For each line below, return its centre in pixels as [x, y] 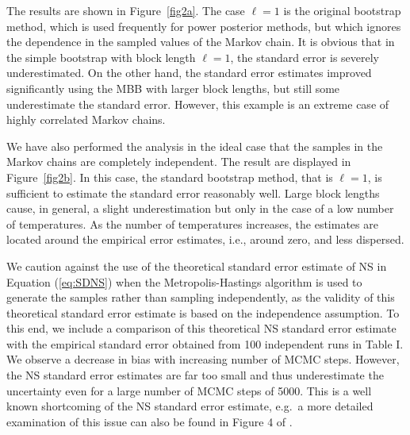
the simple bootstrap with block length [101, 57]
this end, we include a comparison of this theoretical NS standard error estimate [201, 328]
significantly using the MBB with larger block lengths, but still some [173, 88]
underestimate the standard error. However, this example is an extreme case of [198, 104]
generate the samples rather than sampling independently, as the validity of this [201, 297]
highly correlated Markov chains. [86, 119]
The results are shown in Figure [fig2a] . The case [126, 10]
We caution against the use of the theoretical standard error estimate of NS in [197, 266]
